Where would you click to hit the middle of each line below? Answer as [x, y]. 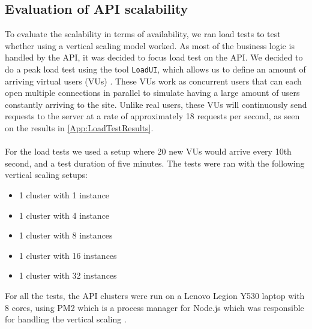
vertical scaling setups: [46, 175]
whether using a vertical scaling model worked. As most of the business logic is [150, 45]
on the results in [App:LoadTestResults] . [79, 128]
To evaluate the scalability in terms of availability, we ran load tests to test [143, 34]
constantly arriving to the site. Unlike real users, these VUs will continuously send [156, 104]
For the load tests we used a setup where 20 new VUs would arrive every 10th [148, 151]
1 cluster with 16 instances [68, 255]
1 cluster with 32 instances [68, 275]
